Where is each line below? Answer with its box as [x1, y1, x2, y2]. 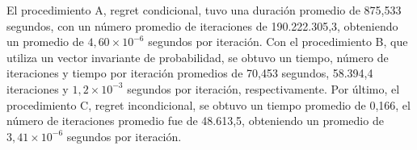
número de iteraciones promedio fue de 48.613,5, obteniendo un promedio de [6, 112, 384, 129]
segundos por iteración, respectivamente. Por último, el [127, 80, 400, 97]
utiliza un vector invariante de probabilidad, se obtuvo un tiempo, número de [6, 48, 389, 65]
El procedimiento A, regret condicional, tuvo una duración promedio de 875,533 [6, 2, 402, 18]
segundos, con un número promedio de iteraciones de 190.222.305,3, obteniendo [6, 17, 398, 34]
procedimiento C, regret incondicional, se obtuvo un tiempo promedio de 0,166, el [6, 96, 411, 113]
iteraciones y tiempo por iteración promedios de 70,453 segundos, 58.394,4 [6, 65, 373, 81]
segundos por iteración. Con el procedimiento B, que [148, 33, 408, 50]
